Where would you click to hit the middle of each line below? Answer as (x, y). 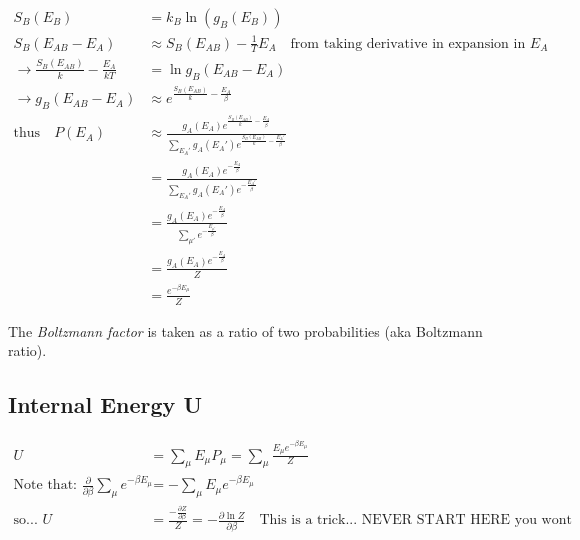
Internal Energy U (105, 404)
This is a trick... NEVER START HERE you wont (415, 520)
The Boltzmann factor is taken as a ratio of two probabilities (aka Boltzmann (245, 330)
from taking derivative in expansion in (408, 43)
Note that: (45, 485)
